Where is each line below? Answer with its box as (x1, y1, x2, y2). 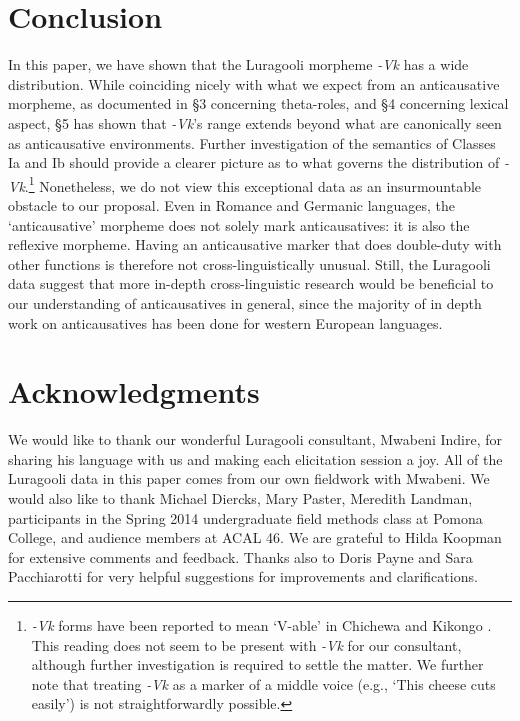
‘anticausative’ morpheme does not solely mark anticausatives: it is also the (8, 214, 470, 235)
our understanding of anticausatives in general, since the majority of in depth (8, 292, 482, 313)
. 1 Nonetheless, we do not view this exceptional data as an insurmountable (24, 172, 482, 196)
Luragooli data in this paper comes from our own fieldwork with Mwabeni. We (8, 468, 490, 489)
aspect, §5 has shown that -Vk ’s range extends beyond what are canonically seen (8, 112, 502, 133)
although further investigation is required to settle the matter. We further (31, 654, 484, 675)
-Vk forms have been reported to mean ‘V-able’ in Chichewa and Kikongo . (31, 614, 492, 635)
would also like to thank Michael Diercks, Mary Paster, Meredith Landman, (8, 488, 473, 508)
